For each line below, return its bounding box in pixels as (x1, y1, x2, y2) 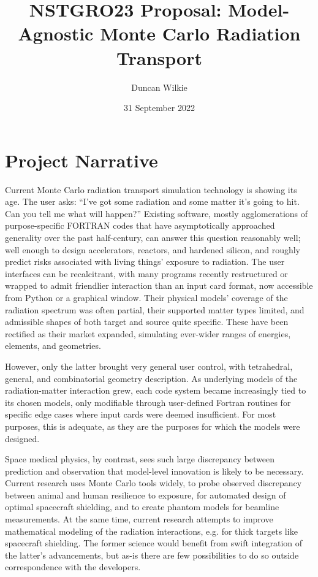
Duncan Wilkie (131, 80, 187, 93)
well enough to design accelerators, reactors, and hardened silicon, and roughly (5, 243, 301, 256)
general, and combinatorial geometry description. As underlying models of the (5, 372, 298, 384)
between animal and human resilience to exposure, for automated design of (5, 488, 286, 501)
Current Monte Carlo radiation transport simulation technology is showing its (5, 183, 297, 196)
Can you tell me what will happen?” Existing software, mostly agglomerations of (5, 207, 308, 220)
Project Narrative (5, 147, 158, 172)
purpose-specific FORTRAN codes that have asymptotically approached (5, 219, 275, 232)
